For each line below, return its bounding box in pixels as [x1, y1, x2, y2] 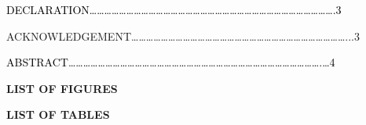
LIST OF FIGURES [6, 80, 118, 96]
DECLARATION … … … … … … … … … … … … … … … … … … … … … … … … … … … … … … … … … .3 [6, 2, 342, 17]
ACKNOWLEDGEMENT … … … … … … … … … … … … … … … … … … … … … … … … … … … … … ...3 [6, 27, 360, 44]
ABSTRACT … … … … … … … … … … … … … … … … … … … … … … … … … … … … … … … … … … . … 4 [6, 54, 335, 70]
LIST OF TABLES [6, 106, 110, 123]
